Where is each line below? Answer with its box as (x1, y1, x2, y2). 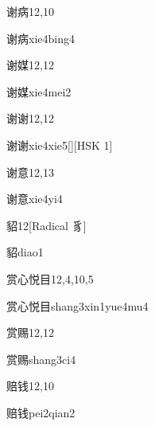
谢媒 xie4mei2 (6, 83, 72, 100)
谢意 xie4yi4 (6, 190, 63, 207)
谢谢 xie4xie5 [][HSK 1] (6, 136, 113, 153)
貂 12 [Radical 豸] (6, 217, 87, 233)
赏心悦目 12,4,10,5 (6, 270, 94, 287)
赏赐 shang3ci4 (6, 350, 76, 367)
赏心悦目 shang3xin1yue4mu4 (6, 297, 149, 314)
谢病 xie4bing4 (6, 29, 75, 46)
